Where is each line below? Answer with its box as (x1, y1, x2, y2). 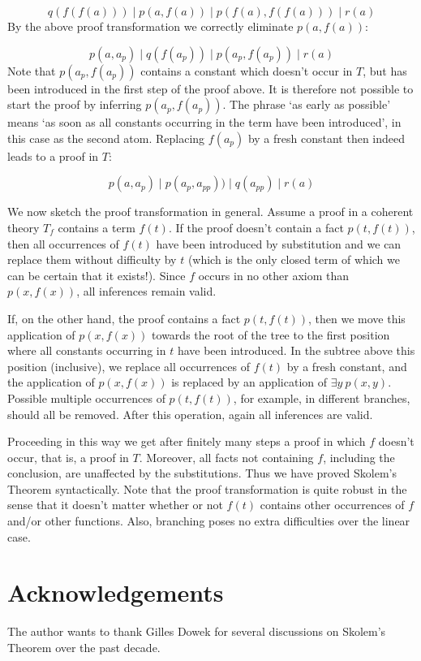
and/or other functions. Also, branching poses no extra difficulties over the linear (7, 512, 410, 529)
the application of (7, 374, 95, 391)
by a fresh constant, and (286, 357, 407, 374)
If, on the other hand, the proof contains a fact (7, 309, 241, 326)
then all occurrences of (7, 235, 119, 252)
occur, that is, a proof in (7, 448, 129, 465)
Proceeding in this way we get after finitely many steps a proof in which (7, 433, 366, 450)
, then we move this (308, 309, 406, 326)
